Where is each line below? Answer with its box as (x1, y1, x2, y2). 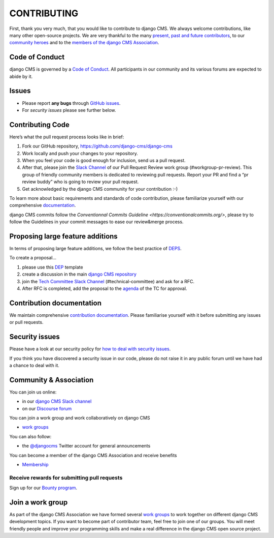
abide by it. (9, 73, 33, 79)
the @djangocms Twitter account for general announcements (22, 443, 151, 449)
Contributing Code (9, 120, 70, 129)
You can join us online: (9, 389, 57, 395)
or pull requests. (9, 319, 44, 325)
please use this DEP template (22, 264, 83, 270)
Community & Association (9, 375, 94, 384)
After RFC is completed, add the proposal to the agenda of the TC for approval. (22, 285, 187, 291)
